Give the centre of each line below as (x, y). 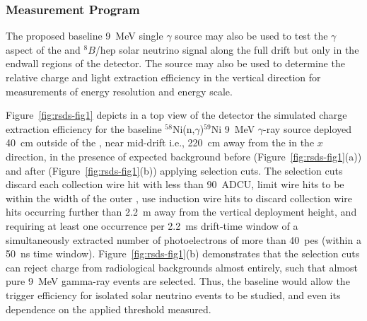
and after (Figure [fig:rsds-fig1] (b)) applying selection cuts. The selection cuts (174, 170)
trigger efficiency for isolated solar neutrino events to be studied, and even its (173, 294)
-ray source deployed (308, 128)
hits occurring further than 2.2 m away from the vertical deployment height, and (181, 212)
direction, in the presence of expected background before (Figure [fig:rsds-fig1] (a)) (184, 156)
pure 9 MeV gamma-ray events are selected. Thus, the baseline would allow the (178, 281)
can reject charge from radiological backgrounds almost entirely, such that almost (182, 267)
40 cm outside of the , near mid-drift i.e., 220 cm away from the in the (160, 142)
